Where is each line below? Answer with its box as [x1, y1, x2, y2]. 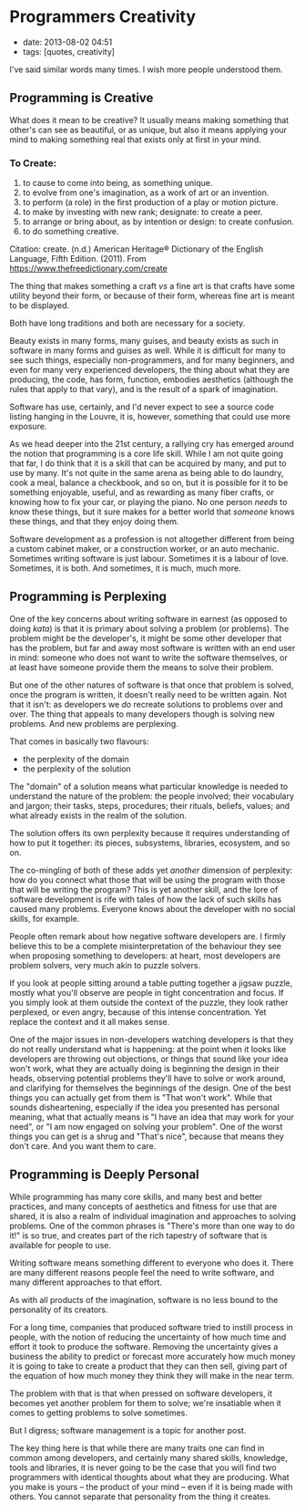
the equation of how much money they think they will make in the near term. [9, 1370, 295, 1381]
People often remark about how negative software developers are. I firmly [9, 930, 287, 941]
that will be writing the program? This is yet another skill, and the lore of [9, 884, 279, 895]
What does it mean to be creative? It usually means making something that [9, 114, 290, 125]
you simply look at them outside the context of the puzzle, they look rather [9, 997, 289, 1008]
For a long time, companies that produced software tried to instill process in [9, 1321, 294, 1332]
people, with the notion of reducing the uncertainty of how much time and [9, 1331, 287, 1342]
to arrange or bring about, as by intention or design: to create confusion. [22, 216, 294, 227]
